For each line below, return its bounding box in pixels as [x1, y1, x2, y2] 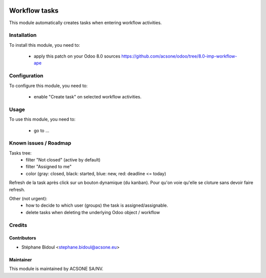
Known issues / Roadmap [9, 140, 71, 147]
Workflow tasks [9, 6, 59, 15]
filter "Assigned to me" [26, 164, 72, 170]
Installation [9, 32, 37, 39]
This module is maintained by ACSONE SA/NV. [9, 266, 103, 272]
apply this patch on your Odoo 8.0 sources [33, 53, 121, 59]
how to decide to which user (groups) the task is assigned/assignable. [26, 202, 168, 209]
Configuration [9, 72, 44, 79]
